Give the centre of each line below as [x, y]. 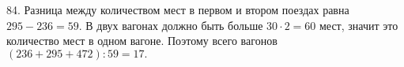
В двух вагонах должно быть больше [174, 25]
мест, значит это [359, 25]
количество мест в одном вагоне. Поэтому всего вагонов [142, 41]
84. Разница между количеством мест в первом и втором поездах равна [178, 9]
